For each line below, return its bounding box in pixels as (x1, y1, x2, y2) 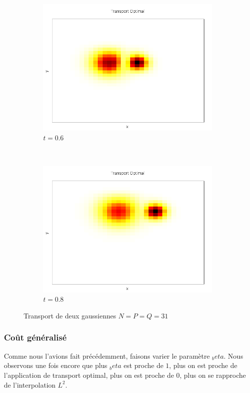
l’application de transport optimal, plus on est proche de (4, 369, 174, 380)
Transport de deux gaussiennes (24, 310, 116, 320)
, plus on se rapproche (179, 369, 246, 380)
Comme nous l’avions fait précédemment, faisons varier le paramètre (4, 350, 210, 361)
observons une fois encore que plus (4, 360, 108, 370)
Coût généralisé (4, 331, 67, 343)
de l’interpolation (4, 379, 56, 390)
